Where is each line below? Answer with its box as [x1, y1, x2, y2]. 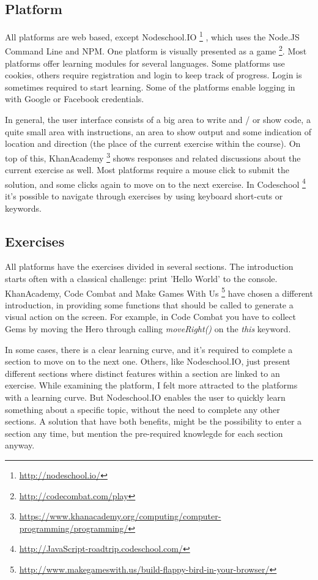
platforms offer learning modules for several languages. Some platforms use [5, 56, 285, 69]
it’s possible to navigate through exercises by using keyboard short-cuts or [5, 189, 283, 202]
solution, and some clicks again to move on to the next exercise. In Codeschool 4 [5, 176, 306, 190]
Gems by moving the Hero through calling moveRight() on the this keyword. [5, 322, 291, 335]
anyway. [5, 439, 35, 452]
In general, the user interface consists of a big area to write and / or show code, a [5, 113, 311, 126]
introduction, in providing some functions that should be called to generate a [5, 298, 294, 311]
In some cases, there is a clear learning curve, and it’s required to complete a [5, 343, 293, 355]
